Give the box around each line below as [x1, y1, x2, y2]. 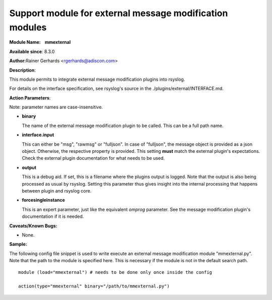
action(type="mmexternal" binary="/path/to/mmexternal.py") [18, 283, 170, 289]
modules [9, 22, 47, 33]
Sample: [9, 241, 27, 247]
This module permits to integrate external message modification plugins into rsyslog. [9, 76, 185, 82]
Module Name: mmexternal [9, 39, 71, 45]
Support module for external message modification [9, 8, 228, 19]
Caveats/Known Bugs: [9, 222, 57, 229]
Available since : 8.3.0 [9, 48, 55, 54]
